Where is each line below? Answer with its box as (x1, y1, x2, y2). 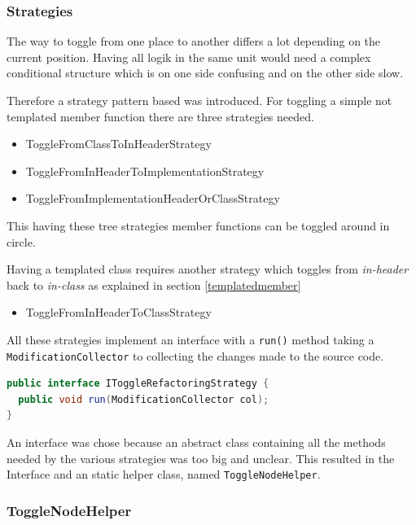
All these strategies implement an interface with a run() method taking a (7, 330, 374, 348)
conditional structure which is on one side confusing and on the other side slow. (7, 64, 404, 81)
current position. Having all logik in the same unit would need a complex (7, 48, 371, 65)
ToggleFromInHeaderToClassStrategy (25, 304, 212, 321)
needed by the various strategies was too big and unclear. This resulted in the (7, 449, 395, 466)
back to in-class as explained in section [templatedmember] (7, 276, 301, 293)
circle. (7, 233, 36, 250)
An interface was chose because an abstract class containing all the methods (7, 434, 386, 451)
